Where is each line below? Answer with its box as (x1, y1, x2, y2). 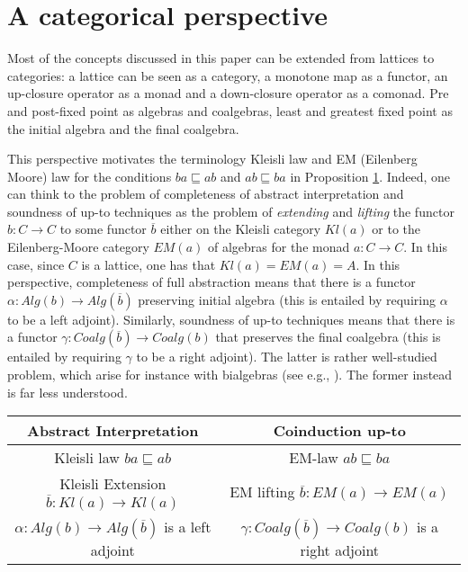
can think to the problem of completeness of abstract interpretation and (7, 184, 404, 203)
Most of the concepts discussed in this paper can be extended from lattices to (7, 49, 435, 67)
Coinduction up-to (273, 420, 406, 442)
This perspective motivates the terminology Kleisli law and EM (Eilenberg (7, 149, 418, 168)
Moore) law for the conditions (7, 166, 172, 185)
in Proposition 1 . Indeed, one (290, 166, 451, 185)
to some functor (59, 219, 147, 238)
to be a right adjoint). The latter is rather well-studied (136, 347, 437, 366)
